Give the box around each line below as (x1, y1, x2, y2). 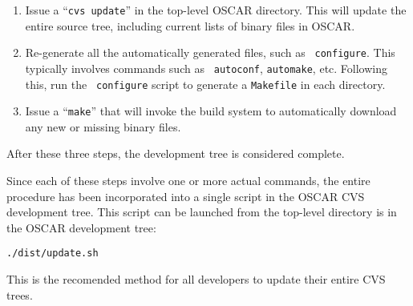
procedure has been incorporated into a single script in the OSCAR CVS (6, 187, 365, 204)
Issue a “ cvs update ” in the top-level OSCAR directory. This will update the (25, 2, 407, 18)
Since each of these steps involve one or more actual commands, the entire (6, 172, 370, 189)
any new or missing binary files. (25, 118, 181, 135)
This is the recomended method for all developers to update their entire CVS (6, 271, 386, 288)
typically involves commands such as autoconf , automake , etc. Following (25, 59, 388, 76)
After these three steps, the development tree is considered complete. (6, 145, 345, 162)
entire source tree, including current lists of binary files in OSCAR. (25, 17, 355, 34)
